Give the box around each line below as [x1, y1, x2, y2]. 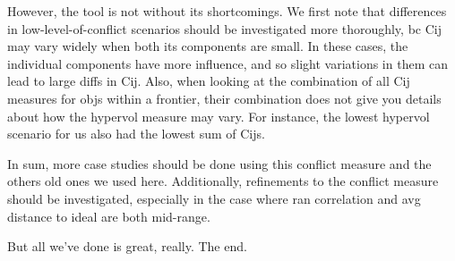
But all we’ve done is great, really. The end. [7, 237, 247, 256]
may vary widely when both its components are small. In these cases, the [7, 37, 408, 55]
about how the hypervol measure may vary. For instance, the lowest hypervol [7, 106, 430, 125]
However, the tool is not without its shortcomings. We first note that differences [7, 2, 447, 20]
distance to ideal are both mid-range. [7, 206, 210, 225]
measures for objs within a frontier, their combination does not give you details [7, 88, 442, 107]
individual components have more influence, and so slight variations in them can [7, 54, 448, 72]
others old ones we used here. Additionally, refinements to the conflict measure [7, 172, 439, 190]
